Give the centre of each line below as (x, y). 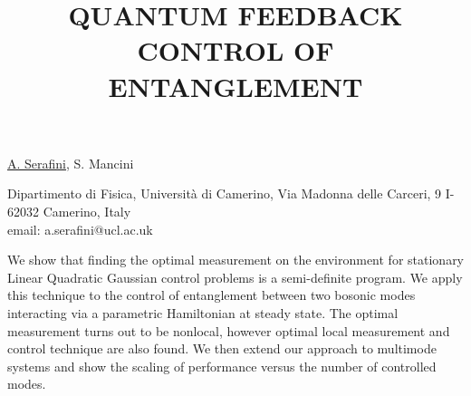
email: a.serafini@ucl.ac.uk (80, 229)
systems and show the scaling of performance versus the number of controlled (222, 366)
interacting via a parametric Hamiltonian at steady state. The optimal (203, 312)
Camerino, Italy (87, 211)
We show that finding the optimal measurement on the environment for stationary (236, 260)
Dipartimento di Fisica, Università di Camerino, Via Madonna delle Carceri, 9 (225, 193)
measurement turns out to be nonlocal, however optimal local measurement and (229, 330)
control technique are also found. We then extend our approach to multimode (222, 348)
